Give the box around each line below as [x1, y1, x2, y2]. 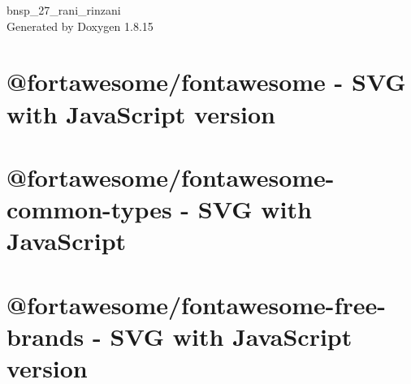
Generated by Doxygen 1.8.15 [6, 17, 154, 34]
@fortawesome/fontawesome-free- [6, 287, 386, 321]
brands [6, 319, 84, 352]
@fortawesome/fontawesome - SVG [6, 65, 406, 98]
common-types [6, 192, 172, 226]
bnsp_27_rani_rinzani [6, 2, 121, 18]
